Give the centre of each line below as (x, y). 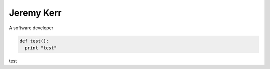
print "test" (41, 48)
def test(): (34, 41)
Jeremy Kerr (35, 13)
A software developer (31, 28)
